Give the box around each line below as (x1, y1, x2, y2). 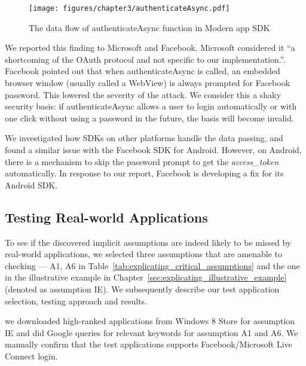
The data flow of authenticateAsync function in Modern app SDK (29, 21, 270, 33)
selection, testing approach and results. (5, 294, 147, 307)
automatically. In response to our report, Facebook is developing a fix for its (5, 167, 284, 179)
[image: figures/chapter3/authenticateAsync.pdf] (29, 4, 230, 13)
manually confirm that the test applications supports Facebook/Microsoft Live (5, 338, 292, 350)
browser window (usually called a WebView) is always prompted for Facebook (5, 77, 290, 89)
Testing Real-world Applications (5, 208, 208, 226)
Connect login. (5, 349, 58, 362)
